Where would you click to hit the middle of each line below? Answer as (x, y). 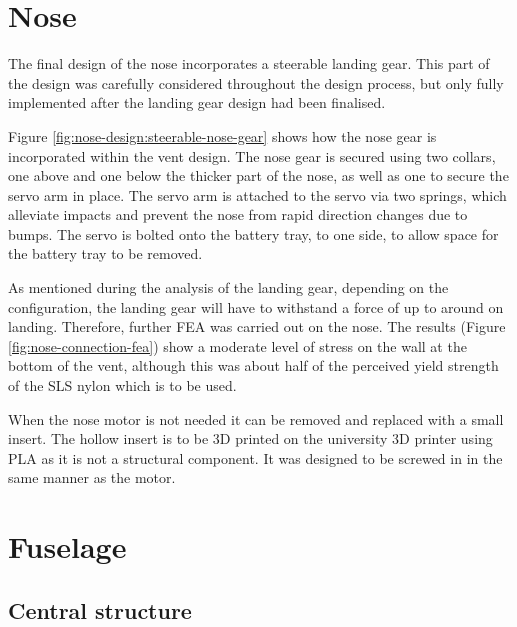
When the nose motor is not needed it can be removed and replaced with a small (256, 418)
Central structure (100, 609)
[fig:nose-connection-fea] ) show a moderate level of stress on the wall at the (237, 345)
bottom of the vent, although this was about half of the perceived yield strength (253, 365)
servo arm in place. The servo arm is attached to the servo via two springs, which (257, 194)
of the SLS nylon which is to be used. (122, 385)
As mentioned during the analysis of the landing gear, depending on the (228, 287)
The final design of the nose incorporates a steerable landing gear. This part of (249, 63)
